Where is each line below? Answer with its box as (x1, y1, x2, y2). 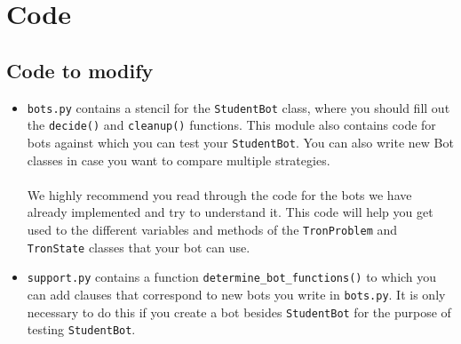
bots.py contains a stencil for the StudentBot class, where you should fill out (27, 98, 450, 116)
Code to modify (6, 56, 154, 84)
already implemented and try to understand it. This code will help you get (27, 203, 433, 221)
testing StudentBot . (27, 320, 136, 339)
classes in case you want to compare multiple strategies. (27, 150, 330, 169)
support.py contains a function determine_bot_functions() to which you (27, 268, 437, 286)
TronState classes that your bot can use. (27, 237, 250, 256)
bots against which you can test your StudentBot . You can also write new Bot (27, 132, 454, 151)
